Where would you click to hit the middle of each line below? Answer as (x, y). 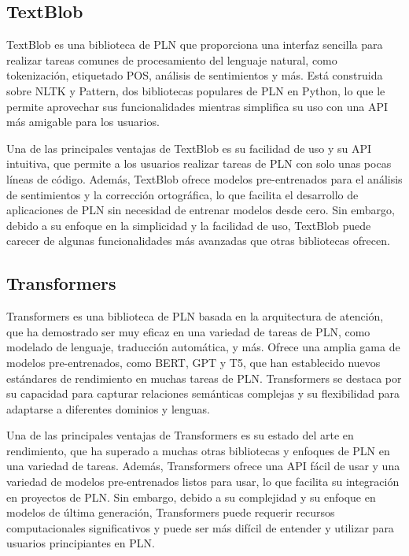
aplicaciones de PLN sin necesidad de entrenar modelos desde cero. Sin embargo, (201, 210)
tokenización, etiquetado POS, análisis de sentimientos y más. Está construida (195, 75)
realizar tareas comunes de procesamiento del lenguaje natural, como (172, 59)
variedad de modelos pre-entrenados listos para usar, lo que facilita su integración (203, 482)
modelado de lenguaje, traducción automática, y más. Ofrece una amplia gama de (203, 347)
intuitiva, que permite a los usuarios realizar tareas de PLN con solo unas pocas (199, 163)
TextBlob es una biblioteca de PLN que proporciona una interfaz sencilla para (195, 44)
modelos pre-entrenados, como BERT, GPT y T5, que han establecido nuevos (193, 362)
